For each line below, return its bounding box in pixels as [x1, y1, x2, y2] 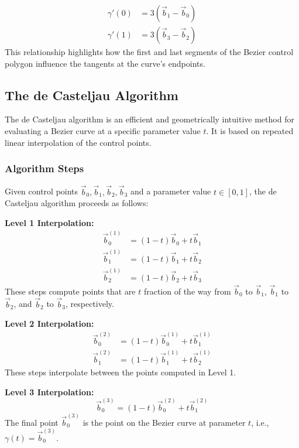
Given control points [5, 185, 78, 197]
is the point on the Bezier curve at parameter [83, 416, 246, 428]
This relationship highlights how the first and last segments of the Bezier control [5, 46, 294, 58]
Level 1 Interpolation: [5, 216, 94, 228]
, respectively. [65, 297, 114, 310]
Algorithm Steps [5, 161, 84, 176]
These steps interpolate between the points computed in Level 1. [5, 366, 236, 378]
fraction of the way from [143, 285, 231, 297]
